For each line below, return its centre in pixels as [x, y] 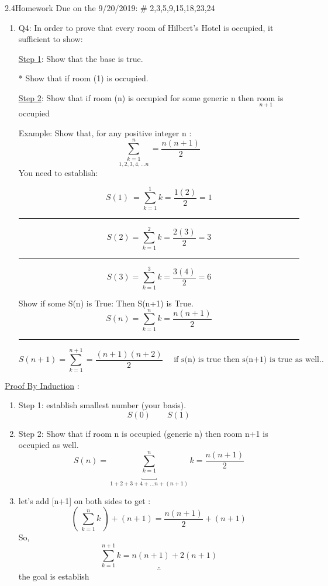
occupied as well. [49, 445]
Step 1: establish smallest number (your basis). [102, 405]
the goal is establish [54, 576]
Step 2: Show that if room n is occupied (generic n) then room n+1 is [143, 433]
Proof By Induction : [42, 385]
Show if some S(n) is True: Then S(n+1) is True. [106, 303]
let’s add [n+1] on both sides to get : [84, 500]
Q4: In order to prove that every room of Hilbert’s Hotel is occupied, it [146, 27]
